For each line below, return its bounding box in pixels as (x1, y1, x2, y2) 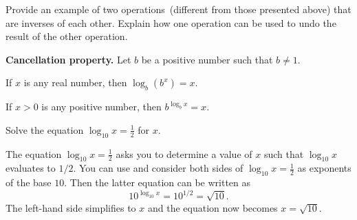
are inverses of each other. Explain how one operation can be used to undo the (6, 15, 336, 30)
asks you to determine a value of (116, 146, 252, 161)
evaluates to (6, 161, 56, 175)
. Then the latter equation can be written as (64, 175, 251, 190)
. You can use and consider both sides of (73, 161, 244, 175)
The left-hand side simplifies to (6, 200, 136, 214)
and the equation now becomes (147, 200, 278, 214)
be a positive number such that (141, 52, 273, 66)
